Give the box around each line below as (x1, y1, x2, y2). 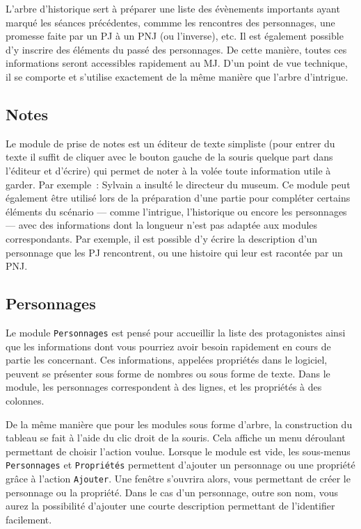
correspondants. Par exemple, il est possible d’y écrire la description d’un (6, 231, 318, 245)
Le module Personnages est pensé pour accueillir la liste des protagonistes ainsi (6, 325, 346, 339)
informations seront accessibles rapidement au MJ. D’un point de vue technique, (6, 56, 348, 70)
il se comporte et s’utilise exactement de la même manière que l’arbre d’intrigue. (6, 69, 348, 83)
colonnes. (6, 393, 45, 407)
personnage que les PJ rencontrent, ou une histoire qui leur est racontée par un (6, 245, 343, 259)
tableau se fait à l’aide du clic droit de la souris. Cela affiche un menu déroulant (6, 430, 346, 445)
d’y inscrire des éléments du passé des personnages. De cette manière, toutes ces (6, 42, 347, 56)
